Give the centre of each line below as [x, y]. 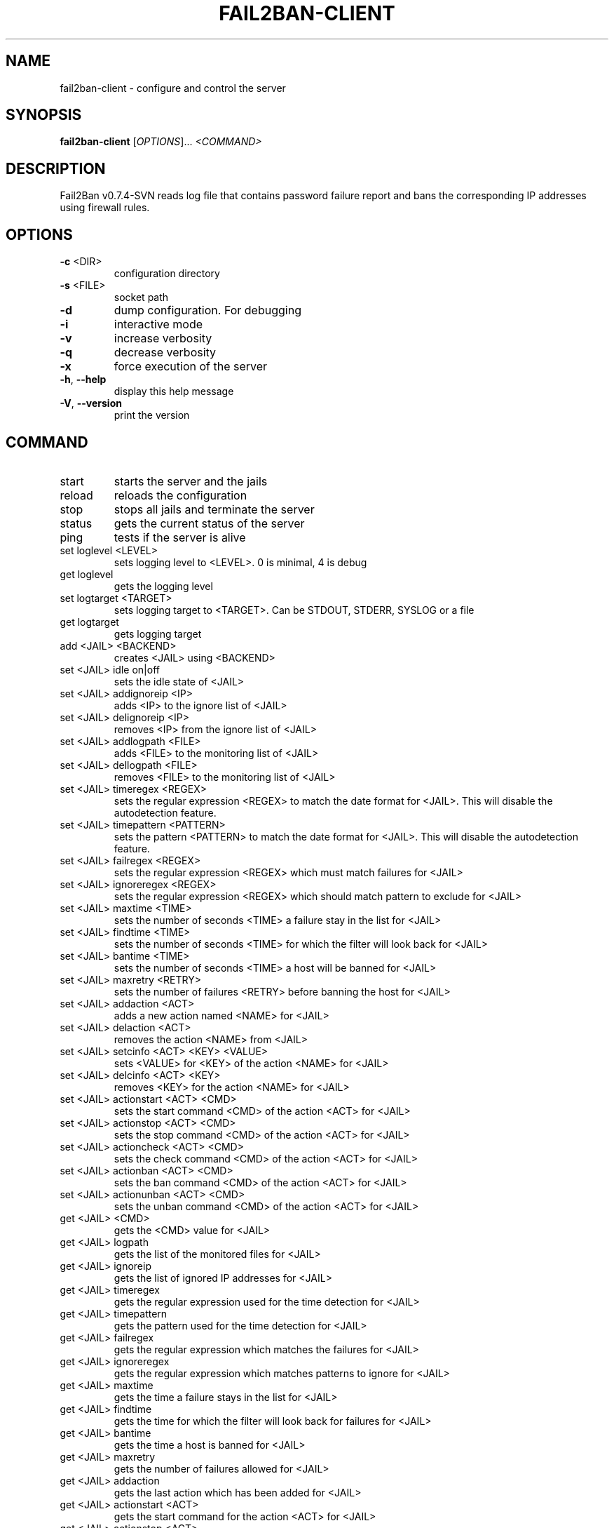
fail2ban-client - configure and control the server [173, 88]
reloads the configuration [180, 495]
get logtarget [89, 622]
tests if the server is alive [180, 537]
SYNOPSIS [44, 115]
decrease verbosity [165, 353]
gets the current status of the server [209, 523]
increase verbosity [163, 339]
